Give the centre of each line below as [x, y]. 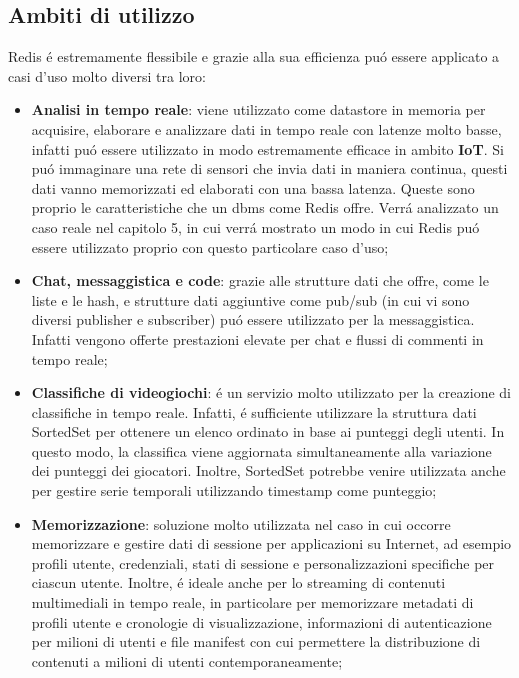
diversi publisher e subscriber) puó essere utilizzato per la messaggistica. [253, 319]
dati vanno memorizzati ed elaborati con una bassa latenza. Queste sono [253, 187]
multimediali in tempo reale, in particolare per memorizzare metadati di [252, 602]
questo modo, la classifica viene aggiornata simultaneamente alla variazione [261, 450]
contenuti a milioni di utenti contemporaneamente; [187, 660]
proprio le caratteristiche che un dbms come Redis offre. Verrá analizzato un [265, 207]
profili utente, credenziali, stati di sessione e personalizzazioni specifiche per [263, 562]
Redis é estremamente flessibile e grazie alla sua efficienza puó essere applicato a [254, 56]
